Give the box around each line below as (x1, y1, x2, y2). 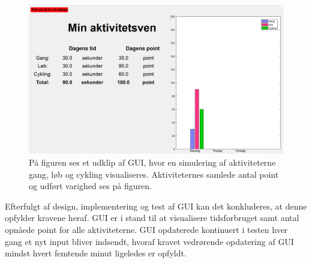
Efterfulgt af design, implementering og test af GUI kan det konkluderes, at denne (5, 199, 307, 212)
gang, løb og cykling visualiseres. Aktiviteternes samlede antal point (29, 168, 279, 180)
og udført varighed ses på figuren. (29, 180, 152, 192)
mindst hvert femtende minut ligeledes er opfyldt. (5, 247, 187, 259)
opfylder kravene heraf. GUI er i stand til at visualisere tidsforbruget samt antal (5, 211, 299, 224)
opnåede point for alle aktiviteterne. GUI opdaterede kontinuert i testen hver (5, 223, 288, 235)
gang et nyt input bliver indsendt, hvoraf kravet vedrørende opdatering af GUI (5, 235, 294, 247)
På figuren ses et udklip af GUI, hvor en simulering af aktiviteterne (29, 156, 276, 169)
